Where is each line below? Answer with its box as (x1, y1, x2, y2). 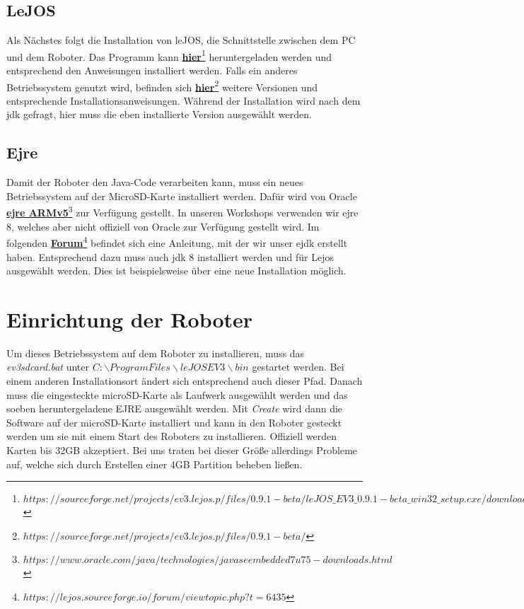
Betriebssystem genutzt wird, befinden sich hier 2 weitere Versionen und (6, 77, 318, 94)
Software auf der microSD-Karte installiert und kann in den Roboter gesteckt (6, 414, 342, 429)
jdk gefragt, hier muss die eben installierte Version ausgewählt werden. (6, 107, 312, 122)
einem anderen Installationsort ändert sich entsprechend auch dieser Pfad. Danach (6, 373, 363, 388)
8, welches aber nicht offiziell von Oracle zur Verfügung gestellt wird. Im (6, 219, 320, 233)
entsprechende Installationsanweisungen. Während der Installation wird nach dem (6, 93, 361, 108)
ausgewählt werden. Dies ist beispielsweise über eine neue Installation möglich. (6, 263, 347, 278)
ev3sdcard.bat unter (6, 359, 89, 374)
